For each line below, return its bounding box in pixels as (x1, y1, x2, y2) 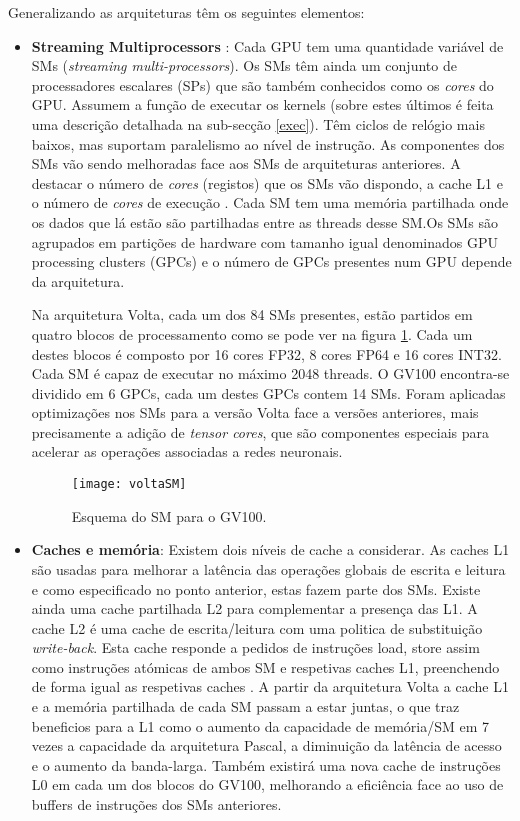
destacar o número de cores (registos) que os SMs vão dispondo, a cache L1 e (31, 172, 503, 193)
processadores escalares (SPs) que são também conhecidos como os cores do (31, 74, 494, 95)
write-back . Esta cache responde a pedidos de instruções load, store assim (31, 637, 480, 658)
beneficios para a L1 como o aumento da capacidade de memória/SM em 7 (31, 715, 490, 736)
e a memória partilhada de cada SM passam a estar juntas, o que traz (31, 696, 460, 717)
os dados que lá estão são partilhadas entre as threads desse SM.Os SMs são (31, 211, 498, 232)
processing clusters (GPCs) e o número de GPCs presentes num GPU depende (31, 251, 512, 272)
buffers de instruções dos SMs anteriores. (31, 794, 282, 815)
